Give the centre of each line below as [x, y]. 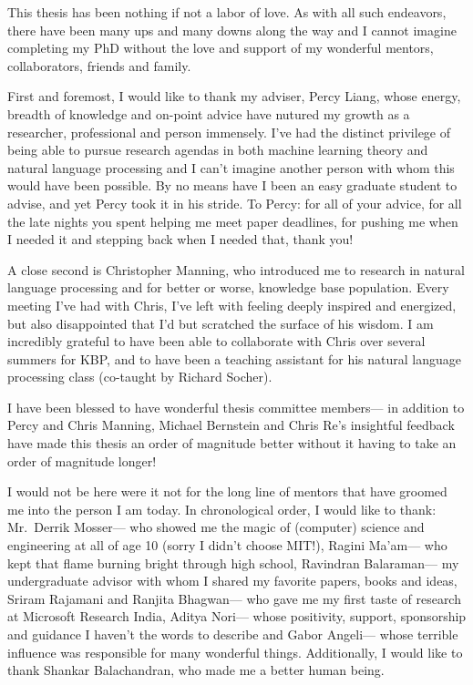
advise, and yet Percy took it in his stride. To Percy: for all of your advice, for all [235, 203]
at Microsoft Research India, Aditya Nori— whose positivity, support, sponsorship [237, 616]
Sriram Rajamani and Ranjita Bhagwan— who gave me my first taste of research [234, 598]
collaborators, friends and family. [99, 65]
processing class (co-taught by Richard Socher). [140, 377]
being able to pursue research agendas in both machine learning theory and [218, 150]
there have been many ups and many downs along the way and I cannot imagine [232, 30]
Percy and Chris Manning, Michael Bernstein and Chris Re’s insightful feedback [231, 425]
